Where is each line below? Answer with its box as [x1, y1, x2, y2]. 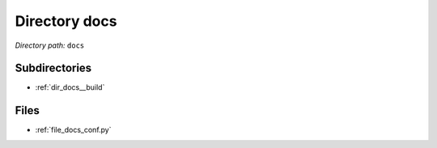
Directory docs [15, 12, 117, 30]
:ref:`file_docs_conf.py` [35, 125, 112, 135]
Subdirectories [15, 61, 92, 75]
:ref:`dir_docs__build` [35, 82, 105, 92]
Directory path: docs [15, 40, 85, 50]
